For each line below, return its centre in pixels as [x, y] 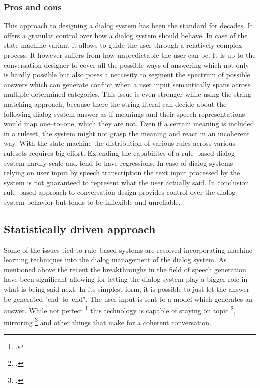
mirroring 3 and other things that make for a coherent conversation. [108, 321]
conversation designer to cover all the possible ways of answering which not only [127, 64]
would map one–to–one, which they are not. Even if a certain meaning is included [129, 123]
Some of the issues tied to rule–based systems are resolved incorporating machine [128, 250]
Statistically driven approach [80, 229]
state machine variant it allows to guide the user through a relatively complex [123, 45]
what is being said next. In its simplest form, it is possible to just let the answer [127, 289]
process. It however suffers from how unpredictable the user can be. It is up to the [130, 55]
